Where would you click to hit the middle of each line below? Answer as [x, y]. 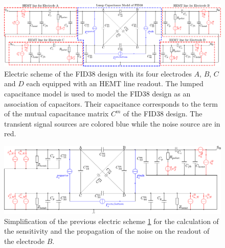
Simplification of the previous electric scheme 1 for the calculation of [111, 221]
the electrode [24, 241]
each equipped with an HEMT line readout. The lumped [115, 83]
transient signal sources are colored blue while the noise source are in [112, 123]
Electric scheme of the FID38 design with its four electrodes [98, 73]
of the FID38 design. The [163, 114]
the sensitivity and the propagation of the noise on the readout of [107, 231]
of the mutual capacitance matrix [57, 114]
